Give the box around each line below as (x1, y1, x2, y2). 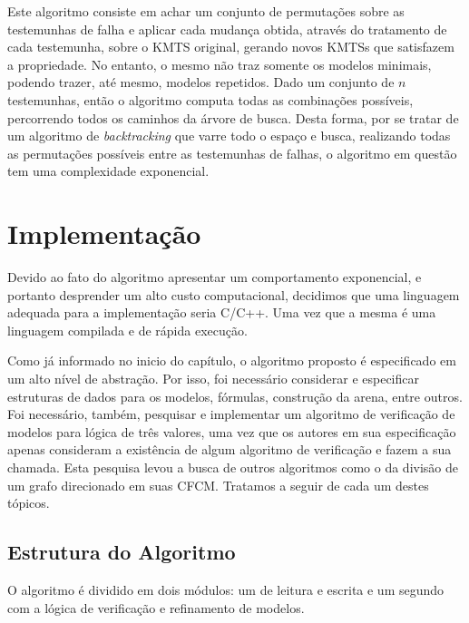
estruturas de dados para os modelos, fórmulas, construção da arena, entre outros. (7, 386, 463, 405)
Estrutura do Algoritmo (7, 538, 236, 566)
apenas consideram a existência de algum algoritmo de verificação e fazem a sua (7, 440, 452, 459)
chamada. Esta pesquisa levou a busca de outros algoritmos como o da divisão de (7, 458, 458, 476)
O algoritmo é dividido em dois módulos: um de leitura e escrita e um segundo (7, 579, 445, 599)
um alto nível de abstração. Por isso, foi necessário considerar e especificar (7, 369, 419, 388)
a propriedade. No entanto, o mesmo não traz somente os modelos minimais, (7, 54, 432, 73)
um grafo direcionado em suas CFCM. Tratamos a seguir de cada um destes (7, 475, 429, 494)
